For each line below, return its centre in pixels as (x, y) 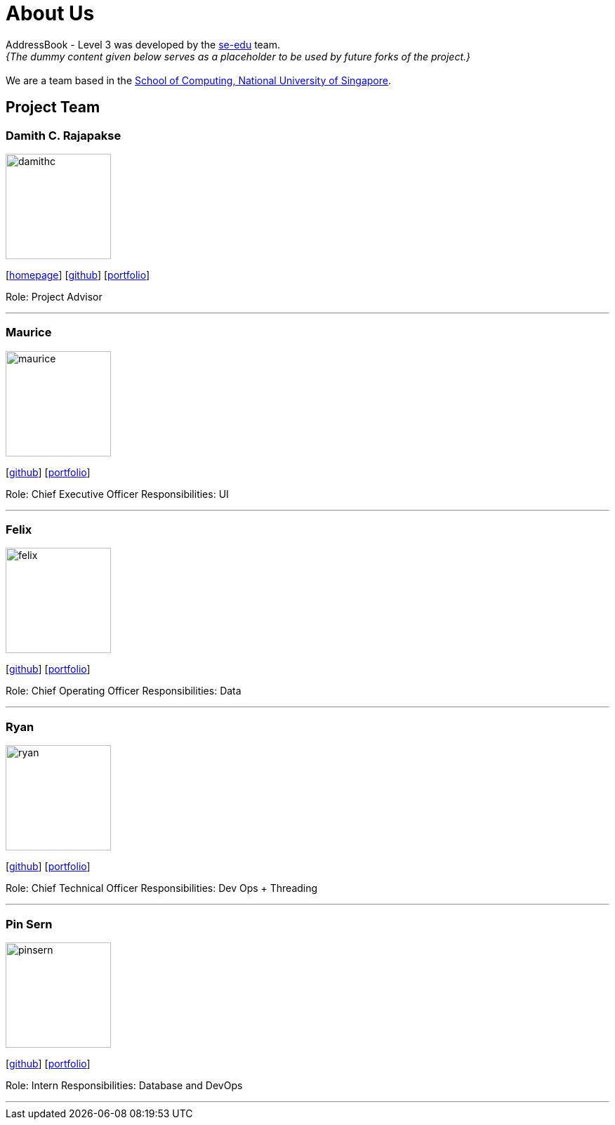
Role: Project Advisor (54, 296)
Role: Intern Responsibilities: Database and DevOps (124, 1085)
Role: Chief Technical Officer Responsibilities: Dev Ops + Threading (162, 888)
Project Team (53, 107)
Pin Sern (29, 924)
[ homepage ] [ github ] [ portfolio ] (78, 275)
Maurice (29, 333)
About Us (50, 13)
